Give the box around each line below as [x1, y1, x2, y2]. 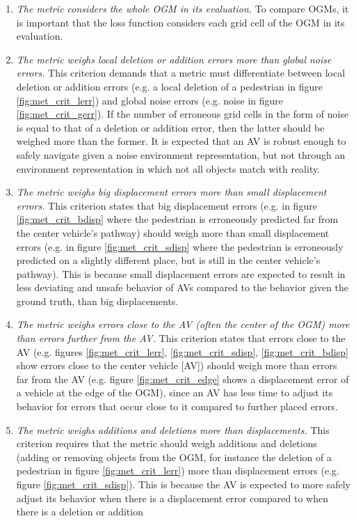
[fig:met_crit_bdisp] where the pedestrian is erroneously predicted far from [16, 212, 339, 226]
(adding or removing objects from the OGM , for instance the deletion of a [16, 449, 332, 464]
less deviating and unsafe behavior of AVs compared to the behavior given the [16, 280, 349, 295]
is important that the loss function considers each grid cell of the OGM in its [16, 15, 345, 29]
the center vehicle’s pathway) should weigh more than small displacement [16, 225, 330, 240]
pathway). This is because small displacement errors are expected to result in [16, 266, 346, 281]
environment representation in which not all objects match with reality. [16, 161, 321, 176]
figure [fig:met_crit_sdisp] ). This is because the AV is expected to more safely [16, 477, 350, 491]
